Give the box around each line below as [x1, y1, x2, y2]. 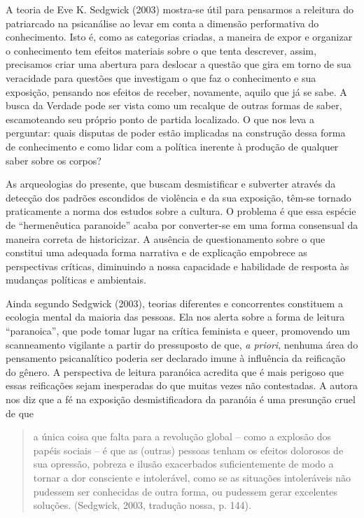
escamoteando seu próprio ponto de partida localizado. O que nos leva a [6, 111, 314, 126]
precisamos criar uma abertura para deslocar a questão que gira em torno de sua [6, 57, 351, 71]
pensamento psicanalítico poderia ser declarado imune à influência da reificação [6, 351, 346, 365]
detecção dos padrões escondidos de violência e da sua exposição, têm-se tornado [6, 190, 351, 204]
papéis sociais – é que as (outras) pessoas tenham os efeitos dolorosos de [33, 442, 344, 457]
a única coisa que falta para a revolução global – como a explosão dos [33, 429, 332, 444]
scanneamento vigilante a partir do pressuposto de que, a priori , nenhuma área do [6, 337, 358, 351]
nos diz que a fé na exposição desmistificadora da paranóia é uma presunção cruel [6, 392, 356, 407]
